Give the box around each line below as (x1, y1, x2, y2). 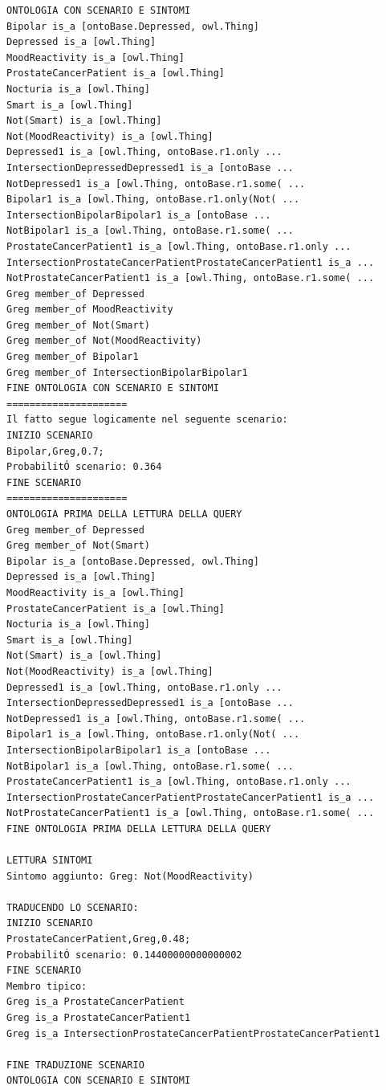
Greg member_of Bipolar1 (6, 351, 139, 363)
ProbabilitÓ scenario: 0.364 (6, 461, 162, 473)
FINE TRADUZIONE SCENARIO (6, 1059, 144, 1071)
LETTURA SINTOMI (6, 855, 93, 867)
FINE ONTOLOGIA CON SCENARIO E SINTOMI (6, 382, 219, 394)
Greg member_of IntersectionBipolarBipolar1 (6, 366, 248, 378)
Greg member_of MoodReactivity (6, 304, 173, 316)
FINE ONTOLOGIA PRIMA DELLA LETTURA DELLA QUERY (6, 823, 271, 835)
